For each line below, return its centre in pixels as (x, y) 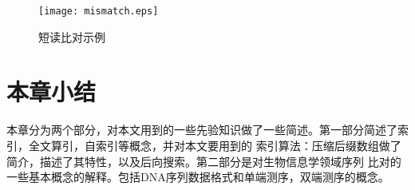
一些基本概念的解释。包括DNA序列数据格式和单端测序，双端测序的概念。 (198, 177)
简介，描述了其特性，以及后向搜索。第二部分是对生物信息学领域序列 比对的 (204, 161)
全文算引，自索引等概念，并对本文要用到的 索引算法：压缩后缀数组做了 (215, 145)
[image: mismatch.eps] (99, 11)
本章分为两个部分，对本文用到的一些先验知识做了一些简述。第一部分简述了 (202, 130)
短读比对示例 (72, 36)
